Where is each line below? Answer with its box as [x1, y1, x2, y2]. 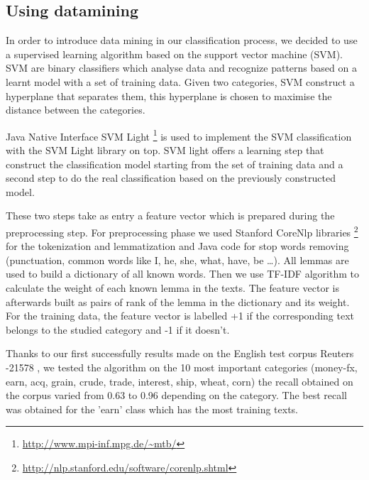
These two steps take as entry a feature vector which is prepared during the [6, 208, 335, 223]
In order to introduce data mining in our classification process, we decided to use [6, 33, 358, 48]
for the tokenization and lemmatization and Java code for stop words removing [6, 239, 349, 253]
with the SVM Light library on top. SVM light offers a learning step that [6, 143, 324, 158]
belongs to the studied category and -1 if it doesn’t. [6, 322, 230, 337]
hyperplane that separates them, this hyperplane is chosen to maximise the [6, 88, 332, 103]
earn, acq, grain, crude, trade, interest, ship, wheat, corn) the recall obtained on [6, 373, 353, 388]
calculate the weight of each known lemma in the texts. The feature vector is [6, 280, 339, 295]
